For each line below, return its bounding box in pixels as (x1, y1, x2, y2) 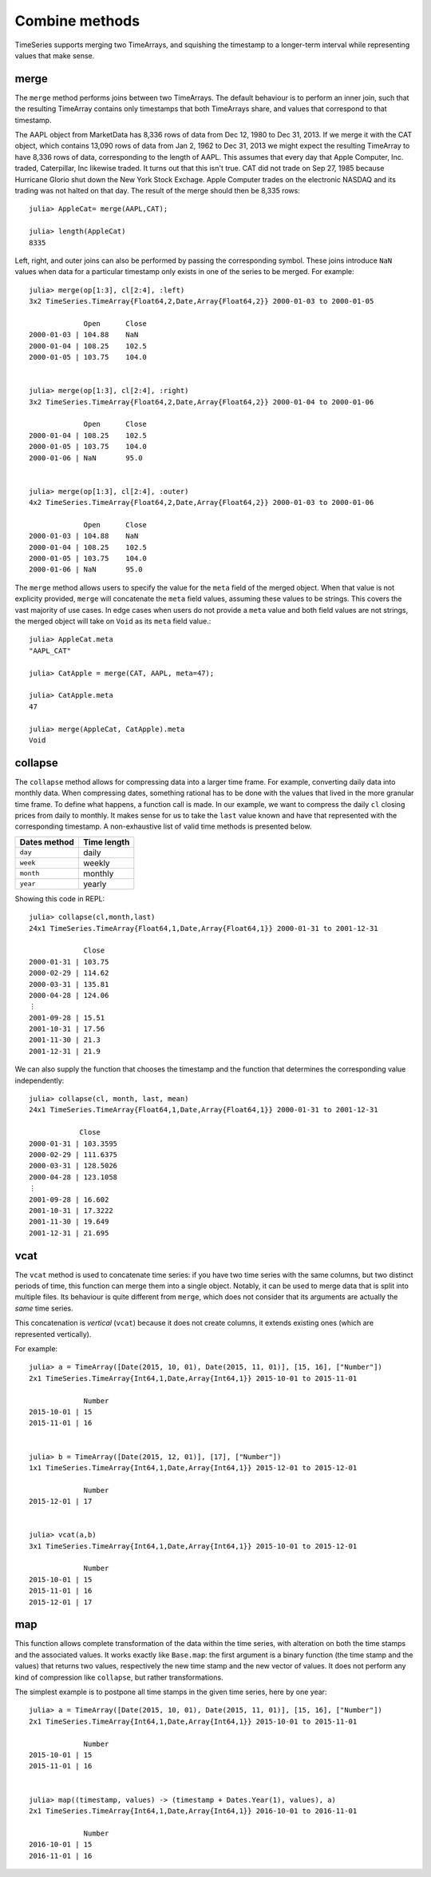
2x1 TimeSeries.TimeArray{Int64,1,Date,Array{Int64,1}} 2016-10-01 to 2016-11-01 (29, 1806, 358, 1815)
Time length (82, 836, 130, 847)
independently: (14, 1076, 65, 1085)
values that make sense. (14, 50, 95, 60)
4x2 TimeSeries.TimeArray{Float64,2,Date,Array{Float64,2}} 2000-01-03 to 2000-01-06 (29, 498, 374, 507)
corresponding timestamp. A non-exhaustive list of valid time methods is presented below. (14, 821, 312, 831)
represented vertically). (14, 1329, 92, 1338)
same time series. (14, 1303, 73, 1313)
